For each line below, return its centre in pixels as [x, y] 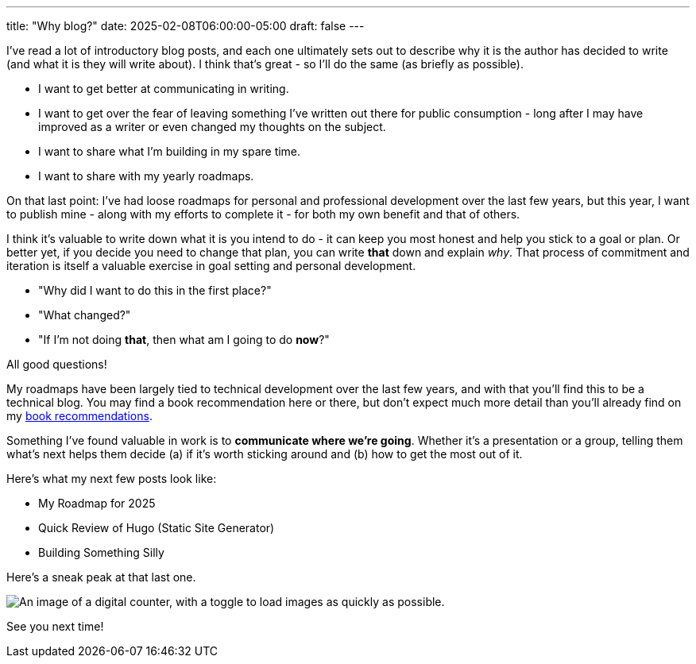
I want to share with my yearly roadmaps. [146, 176]
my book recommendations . [79, 416]
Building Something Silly [101, 552]
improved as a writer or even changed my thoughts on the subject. [212, 127]
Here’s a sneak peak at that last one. [101, 577]
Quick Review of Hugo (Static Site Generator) [157, 528]
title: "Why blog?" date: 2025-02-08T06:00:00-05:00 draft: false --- [186, 26]
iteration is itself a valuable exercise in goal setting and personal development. [211, 266]
